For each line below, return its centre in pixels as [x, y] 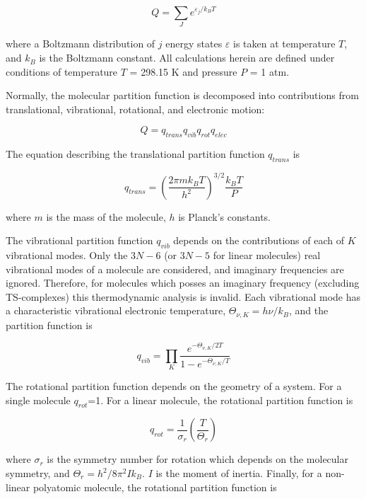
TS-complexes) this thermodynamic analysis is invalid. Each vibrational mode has [183, 296]
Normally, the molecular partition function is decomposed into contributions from [182, 95]
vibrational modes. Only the [67, 254]
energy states [194, 44]
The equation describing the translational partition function [135, 154]
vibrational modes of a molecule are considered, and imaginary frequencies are [175, 269]
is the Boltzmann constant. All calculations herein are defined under [187, 58]
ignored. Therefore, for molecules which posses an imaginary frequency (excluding [183, 283]
